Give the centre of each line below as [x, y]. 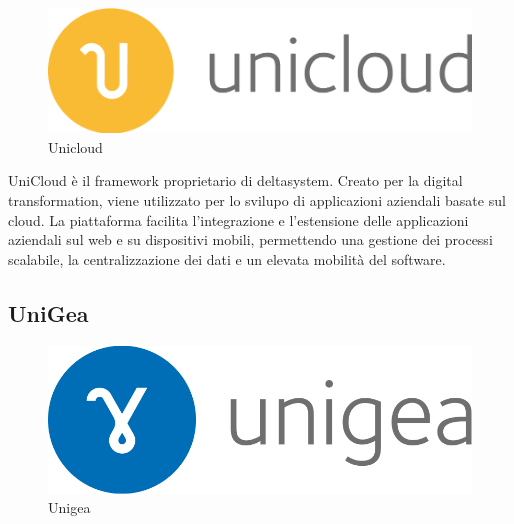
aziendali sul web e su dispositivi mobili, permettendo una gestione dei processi [250, 239]
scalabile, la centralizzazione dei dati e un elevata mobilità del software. [227, 258]
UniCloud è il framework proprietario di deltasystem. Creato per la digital [235, 180]
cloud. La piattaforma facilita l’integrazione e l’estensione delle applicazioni [238, 219]
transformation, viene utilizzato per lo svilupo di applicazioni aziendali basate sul [257, 200]
